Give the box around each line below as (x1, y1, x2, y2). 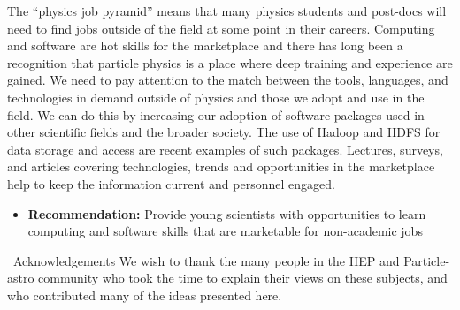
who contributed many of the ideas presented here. (7, 285, 282, 304)
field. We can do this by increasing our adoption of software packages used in (7, 105, 425, 124)
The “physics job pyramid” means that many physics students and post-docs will (7, 2, 447, 19)
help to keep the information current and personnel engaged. (7, 174, 335, 193)
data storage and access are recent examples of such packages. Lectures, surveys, (7, 140, 443, 158)
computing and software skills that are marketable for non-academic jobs (27, 222, 423, 240)
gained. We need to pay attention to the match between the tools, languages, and (7, 71, 448, 89)
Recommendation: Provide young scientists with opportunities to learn (27, 204, 426, 223)
